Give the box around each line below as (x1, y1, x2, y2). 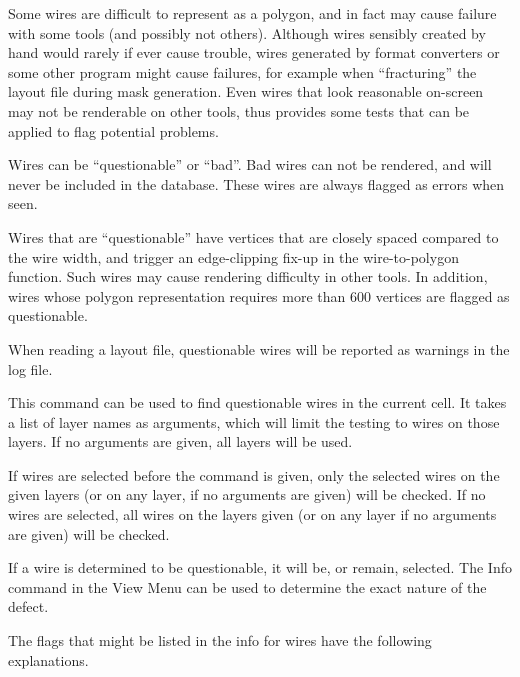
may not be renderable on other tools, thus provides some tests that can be (8, 100, 470, 121)
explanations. (8, 649, 89, 670)
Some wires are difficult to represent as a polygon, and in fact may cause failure (8, 3, 497, 23)
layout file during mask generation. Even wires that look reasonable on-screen (8, 81, 484, 102)
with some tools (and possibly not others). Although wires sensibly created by (8, 22, 486, 43)
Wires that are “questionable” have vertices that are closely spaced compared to (8, 226, 499, 247)
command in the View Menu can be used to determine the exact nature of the (8, 576, 487, 597)
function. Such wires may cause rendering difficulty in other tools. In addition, (8, 266, 488, 287)
